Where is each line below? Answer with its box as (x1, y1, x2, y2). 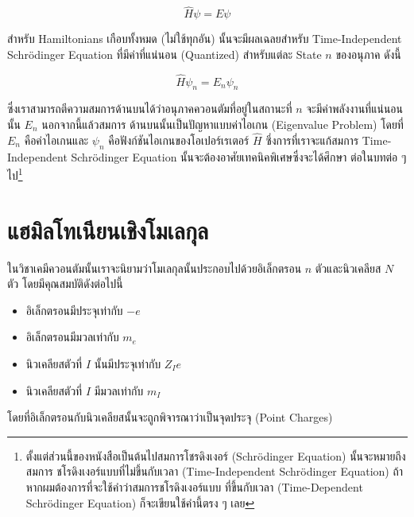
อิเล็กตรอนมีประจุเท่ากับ (25, 301, 123, 318)
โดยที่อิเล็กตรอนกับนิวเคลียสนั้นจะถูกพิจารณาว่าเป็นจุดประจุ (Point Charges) (7, 409, 333, 426)
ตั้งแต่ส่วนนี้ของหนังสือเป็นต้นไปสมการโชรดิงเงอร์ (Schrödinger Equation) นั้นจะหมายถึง (25, 447, 406, 464)
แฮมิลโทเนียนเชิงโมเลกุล (7, 213, 209, 246)
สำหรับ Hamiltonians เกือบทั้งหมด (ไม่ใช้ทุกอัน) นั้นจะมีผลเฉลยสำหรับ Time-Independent (7, 30, 402, 47)
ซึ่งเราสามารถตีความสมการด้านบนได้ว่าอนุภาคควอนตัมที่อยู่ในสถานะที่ (7, 100, 292, 117)
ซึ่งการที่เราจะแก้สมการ (265, 131, 359, 148)
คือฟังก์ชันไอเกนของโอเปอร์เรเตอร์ (108, 131, 250, 148)
